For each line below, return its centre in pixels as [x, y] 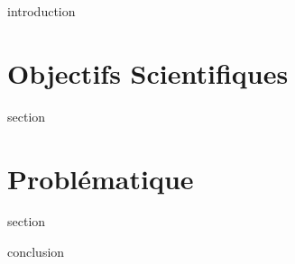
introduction [41, 11]
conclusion [36, 252]
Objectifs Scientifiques [148, 73]
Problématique [101, 178]
